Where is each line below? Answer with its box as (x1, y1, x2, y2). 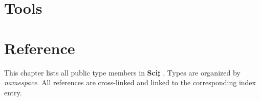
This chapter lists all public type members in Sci (4, 67, 158, 78)
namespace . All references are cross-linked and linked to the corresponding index (4, 77, 256, 88)
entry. (4, 87, 22, 97)
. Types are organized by (163, 67, 241, 78)
